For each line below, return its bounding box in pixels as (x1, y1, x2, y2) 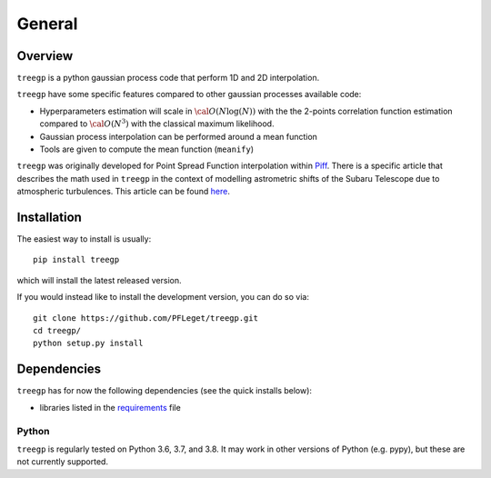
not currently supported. (16, 456, 109, 467)
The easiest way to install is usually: (16, 234, 152, 244)
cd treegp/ (33, 325, 82, 336)
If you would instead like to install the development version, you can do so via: (16, 292, 309, 303)
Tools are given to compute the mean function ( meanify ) (39, 144, 255, 154)
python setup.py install (33, 338, 144, 349)
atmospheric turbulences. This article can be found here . (16, 186, 231, 197)
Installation (16, 210, 82, 224)
